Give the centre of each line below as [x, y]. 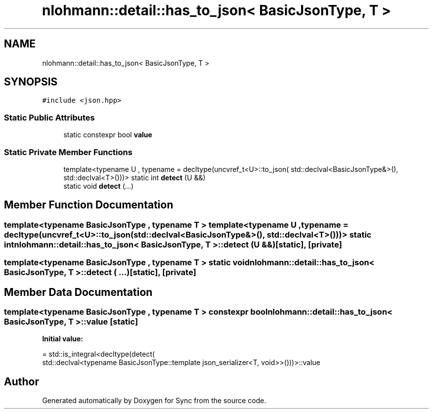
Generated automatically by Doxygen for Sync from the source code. [154, 401]
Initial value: [63, 339]
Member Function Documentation [89, 205]
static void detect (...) [99, 186]
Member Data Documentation [78, 292]
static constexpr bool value [108, 135]
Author [22, 381]
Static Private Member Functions [68, 152]
